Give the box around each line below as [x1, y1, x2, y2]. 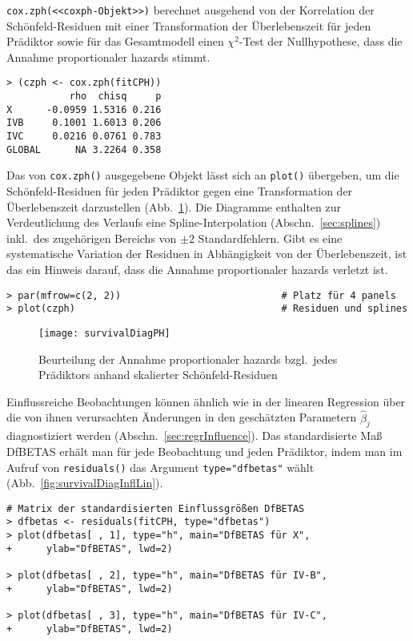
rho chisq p [69, 91, 162, 103]
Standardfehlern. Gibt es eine [198, 229, 343, 246]
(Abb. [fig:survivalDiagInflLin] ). [6, 474, 163, 491]
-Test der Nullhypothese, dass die [239, 33, 403, 50]
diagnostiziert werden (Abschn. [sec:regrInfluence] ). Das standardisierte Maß [6, 427, 383, 444]
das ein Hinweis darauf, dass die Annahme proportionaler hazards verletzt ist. [6, 261, 388, 277]
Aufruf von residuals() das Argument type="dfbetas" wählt [6, 458, 315, 475]
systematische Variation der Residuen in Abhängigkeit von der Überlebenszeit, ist [6, 245, 407, 262]
